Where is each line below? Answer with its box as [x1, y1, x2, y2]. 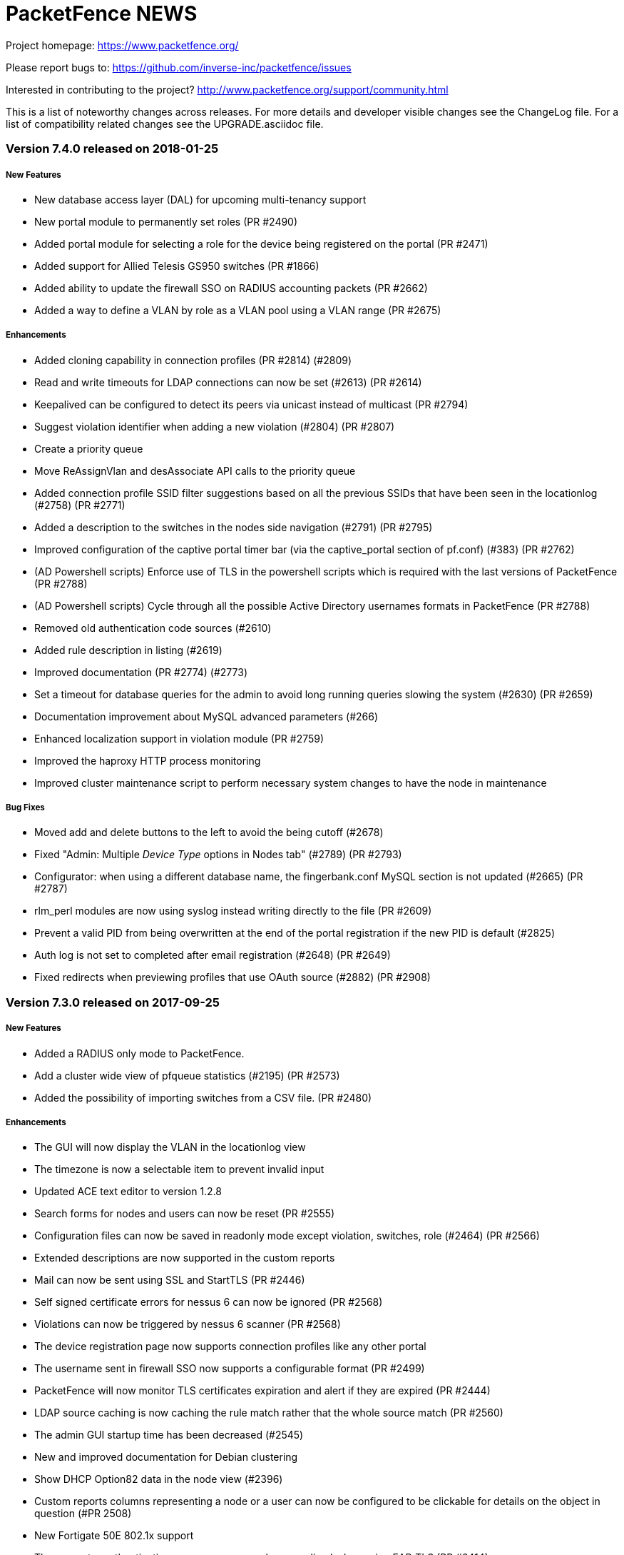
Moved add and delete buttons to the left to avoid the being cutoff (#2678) [34, 826, 384, 839]
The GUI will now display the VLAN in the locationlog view [34, 1141, 306, 1154]
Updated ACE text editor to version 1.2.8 [34, 1185, 223, 1198]
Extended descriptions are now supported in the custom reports [34, 1252, 335, 1264]
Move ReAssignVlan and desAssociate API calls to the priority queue [34, 464, 356, 477]
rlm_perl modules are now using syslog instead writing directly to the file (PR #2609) [34, 905, 432, 917]
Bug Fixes [6, 802, 45, 813]
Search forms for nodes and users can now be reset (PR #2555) [34, 1207, 335, 1220]
